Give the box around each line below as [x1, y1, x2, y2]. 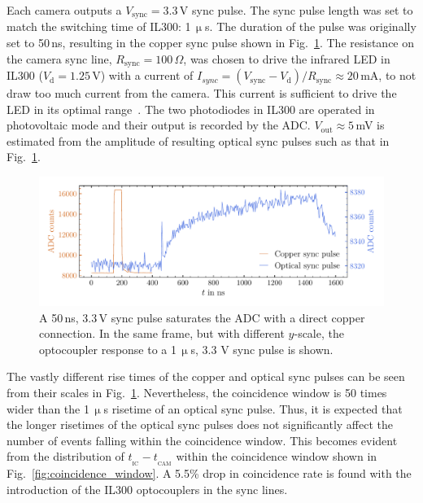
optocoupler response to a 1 [39, 340, 177, 357]
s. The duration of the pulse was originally [205, 18, 416, 35]
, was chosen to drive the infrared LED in [183, 50, 390, 67]
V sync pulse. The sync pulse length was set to [179, 2, 413, 18]
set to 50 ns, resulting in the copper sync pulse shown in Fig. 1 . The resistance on [7, 34, 415, 51]
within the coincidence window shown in [176, 448, 377, 465]
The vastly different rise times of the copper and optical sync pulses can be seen [7, 368, 405, 385]
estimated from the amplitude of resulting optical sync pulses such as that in [7, 132, 390, 149]
